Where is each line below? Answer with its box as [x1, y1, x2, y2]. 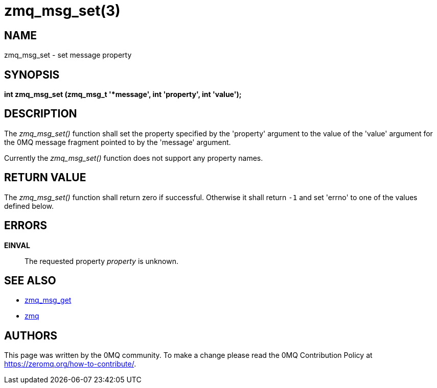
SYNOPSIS [4, 68, 60, 81]
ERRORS [4, 219, 48, 232]
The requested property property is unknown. [25, 256, 179, 265]
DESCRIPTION [4, 107, 77, 120]
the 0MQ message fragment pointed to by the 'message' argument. [4, 137, 231, 147]
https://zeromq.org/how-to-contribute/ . [4, 359, 136, 369]
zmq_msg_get [25, 296, 72, 305]
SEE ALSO [4, 274, 56, 287]
